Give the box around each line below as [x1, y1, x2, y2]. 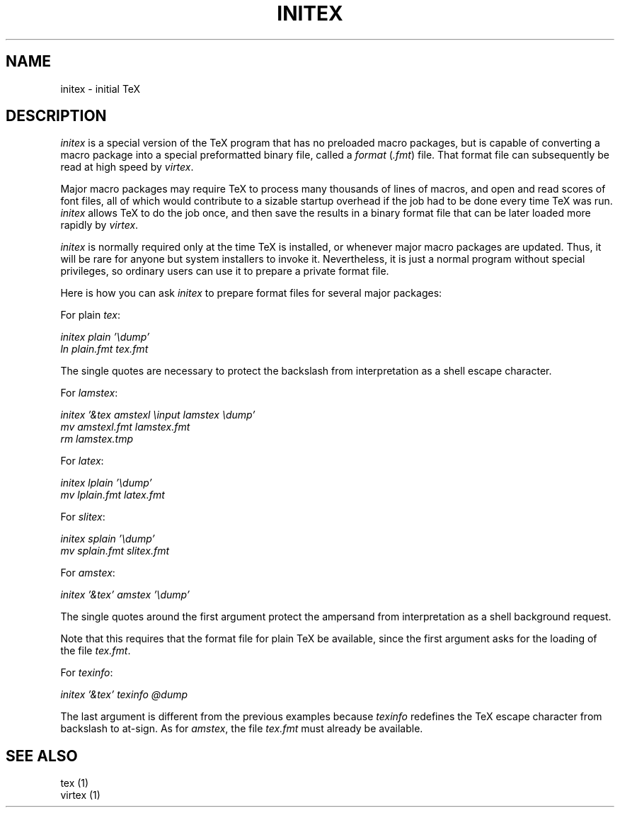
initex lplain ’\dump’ [60, 477, 152, 489]
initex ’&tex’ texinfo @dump [60, 688, 188, 701]
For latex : [60, 455, 104, 467]
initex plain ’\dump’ [60, 331, 150, 343]
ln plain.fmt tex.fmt [60, 343, 149, 356]
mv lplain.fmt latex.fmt [60, 489, 165, 501]
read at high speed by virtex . [60, 161, 194, 174]
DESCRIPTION [6, 107, 107, 125]
